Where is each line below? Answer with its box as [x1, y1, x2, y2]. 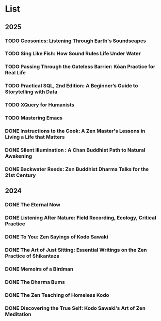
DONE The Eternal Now [5, 202, 61, 208]
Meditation [5, 311, 32, 318]
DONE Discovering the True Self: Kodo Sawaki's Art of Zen [5, 304, 145, 311]
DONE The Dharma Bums [5, 278, 65, 285]
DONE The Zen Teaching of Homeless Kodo [5, 291, 109, 298]
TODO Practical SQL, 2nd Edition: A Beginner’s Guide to [5, 83, 138, 89]
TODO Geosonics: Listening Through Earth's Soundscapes [5, 37, 146, 44]
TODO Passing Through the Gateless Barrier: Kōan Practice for [5, 63, 156, 70]
